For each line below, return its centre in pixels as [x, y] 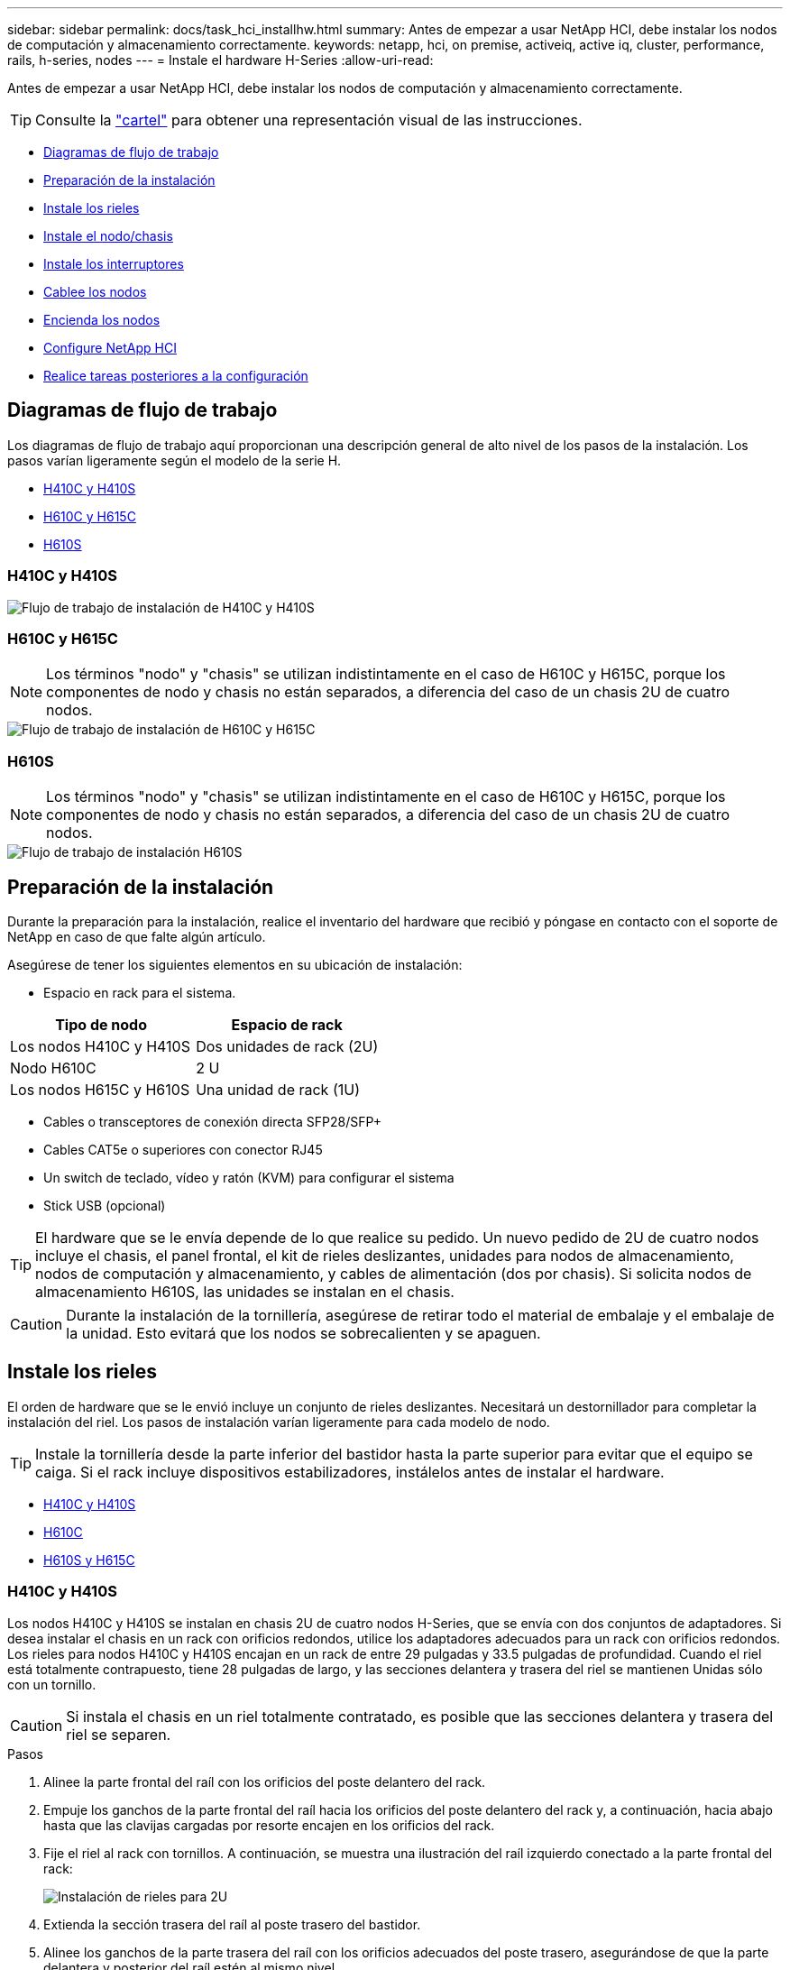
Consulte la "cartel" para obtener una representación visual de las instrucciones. [309, 120]
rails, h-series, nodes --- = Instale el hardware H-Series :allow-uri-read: [220, 60]
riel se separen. [119, 1734]
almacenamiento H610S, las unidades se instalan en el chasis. [245, 1291]
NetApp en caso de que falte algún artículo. [137, 936]
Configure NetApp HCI [110, 348]
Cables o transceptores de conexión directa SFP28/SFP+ [213, 1121]
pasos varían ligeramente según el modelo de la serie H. [175, 460]
